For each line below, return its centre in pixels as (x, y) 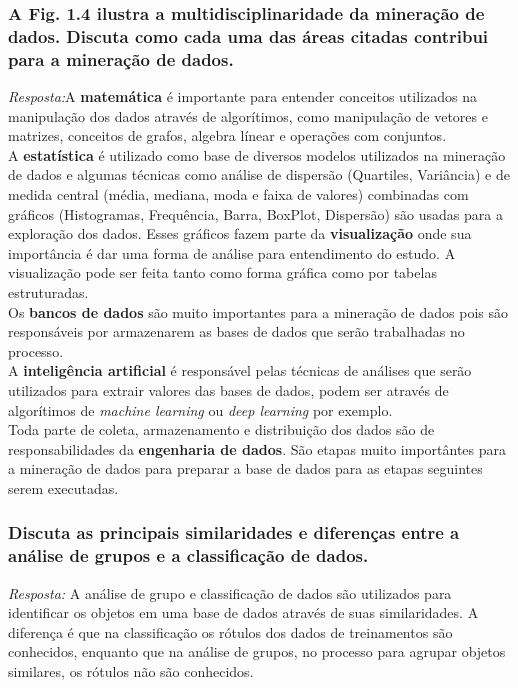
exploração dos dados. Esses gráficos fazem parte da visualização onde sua (240, 233)
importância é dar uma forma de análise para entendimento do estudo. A (232, 252)
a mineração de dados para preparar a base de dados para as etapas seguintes (245, 468)
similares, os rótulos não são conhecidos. (131, 671)
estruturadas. (48, 292)
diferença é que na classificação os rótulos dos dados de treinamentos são (230, 631)
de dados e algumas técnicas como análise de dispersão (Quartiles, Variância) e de (259, 174)
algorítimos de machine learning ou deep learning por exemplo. (200, 409)
